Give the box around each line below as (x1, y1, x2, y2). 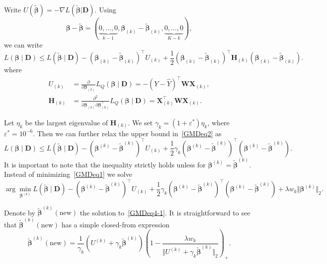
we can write (4, 39, 43, 50)
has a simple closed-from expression (61, 219, 170, 229)
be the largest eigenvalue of (25, 117, 108, 127)
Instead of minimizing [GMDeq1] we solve (4, 169, 132, 179)
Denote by (4, 207, 35, 217)
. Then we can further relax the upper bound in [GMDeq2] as (33, 128, 222, 138)
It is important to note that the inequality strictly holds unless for (4, 159, 206, 169)
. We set (128, 117, 153, 127)
